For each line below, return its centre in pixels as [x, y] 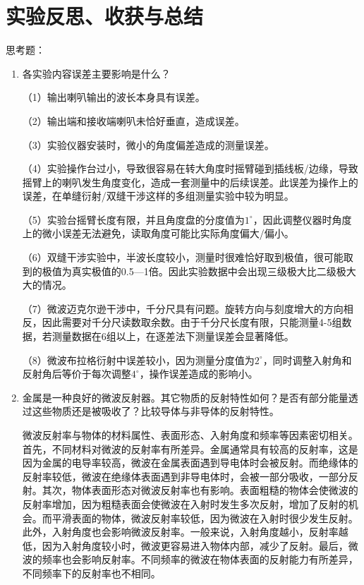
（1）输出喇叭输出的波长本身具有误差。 [114, 97]
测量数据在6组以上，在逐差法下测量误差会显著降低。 [173, 336]
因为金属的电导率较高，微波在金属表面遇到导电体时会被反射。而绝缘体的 [190, 463]
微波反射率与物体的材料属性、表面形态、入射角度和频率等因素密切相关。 [190, 435]
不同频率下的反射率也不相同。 [91, 573]
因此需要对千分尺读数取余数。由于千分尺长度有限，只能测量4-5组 [192, 322]
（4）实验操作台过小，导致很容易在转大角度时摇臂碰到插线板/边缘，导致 [190, 168]
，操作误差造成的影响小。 [199, 374]
